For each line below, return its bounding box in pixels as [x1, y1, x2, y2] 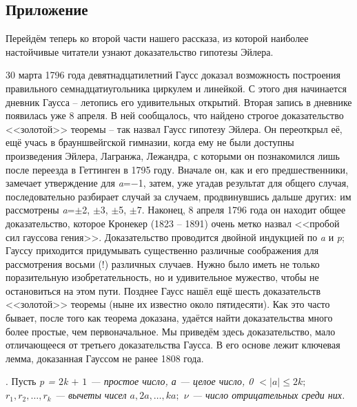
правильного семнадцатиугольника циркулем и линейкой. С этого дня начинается [6, 81, 347, 95]
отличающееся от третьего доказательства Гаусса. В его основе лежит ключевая [6, 337, 340, 352]
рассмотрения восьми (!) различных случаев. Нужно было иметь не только [6, 256, 320, 271]
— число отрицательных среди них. [192, 388, 345, 402]
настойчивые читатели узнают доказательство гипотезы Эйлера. [6, 44, 274, 59]
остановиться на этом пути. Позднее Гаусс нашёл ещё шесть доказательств [6, 283, 321, 298]
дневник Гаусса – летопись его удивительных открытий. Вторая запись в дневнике [6, 94, 352, 109]
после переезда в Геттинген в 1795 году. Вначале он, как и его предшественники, [6, 162, 348, 176]
